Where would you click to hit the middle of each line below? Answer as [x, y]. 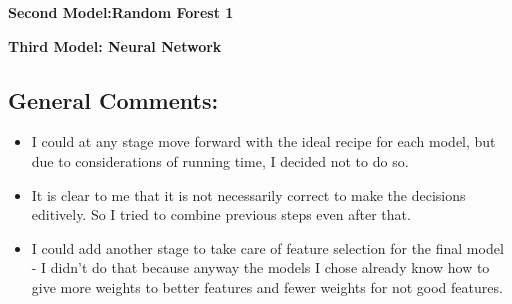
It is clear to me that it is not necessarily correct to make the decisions [248, 194]
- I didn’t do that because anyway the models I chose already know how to [260, 267]
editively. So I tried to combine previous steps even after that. [221, 214]
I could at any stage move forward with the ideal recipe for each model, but [263, 141]
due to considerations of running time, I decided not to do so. [220, 160]
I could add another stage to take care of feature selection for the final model [267, 247]
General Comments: [113, 99]
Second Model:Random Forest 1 [121, 12]
